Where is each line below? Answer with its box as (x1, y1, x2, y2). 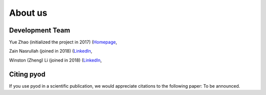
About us (9, 7, 48, 18)
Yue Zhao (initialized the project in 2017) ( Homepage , (9, 39, 117, 45)
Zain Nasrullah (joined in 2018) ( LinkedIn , (9, 48, 93, 54)
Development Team (9, 26, 70, 34)
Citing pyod (9, 70, 46, 78)
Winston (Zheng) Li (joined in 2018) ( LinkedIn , (9, 57, 102, 63)
